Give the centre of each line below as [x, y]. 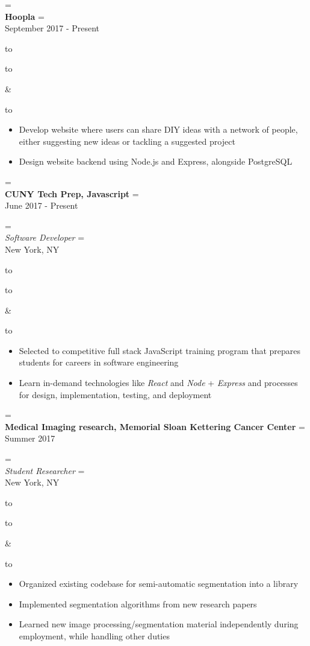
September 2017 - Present [52, 28]
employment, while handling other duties [94, 635]
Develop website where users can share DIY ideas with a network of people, [158, 129]
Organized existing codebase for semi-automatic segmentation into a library [159, 584]
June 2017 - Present [42, 205]
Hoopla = [25, 16]
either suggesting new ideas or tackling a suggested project [127, 141]
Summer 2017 [30, 438]
